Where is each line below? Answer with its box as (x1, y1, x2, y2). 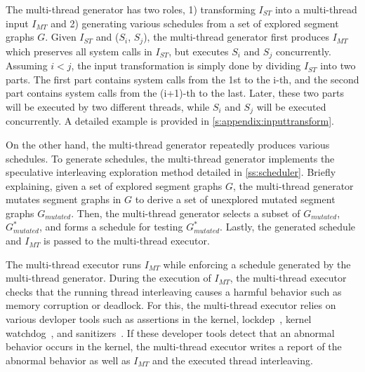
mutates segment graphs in (6, 192, 121, 207)
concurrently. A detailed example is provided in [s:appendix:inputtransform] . (6, 113, 334, 128)
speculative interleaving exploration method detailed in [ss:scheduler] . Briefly (6, 165, 336, 179)
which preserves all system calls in (6, 43, 152, 58)
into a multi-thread (274, 2, 357, 16)
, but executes (168, 43, 229, 58)
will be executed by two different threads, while (6, 99, 210, 113)
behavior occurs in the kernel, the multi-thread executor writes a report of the (6, 339, 342, 354)
